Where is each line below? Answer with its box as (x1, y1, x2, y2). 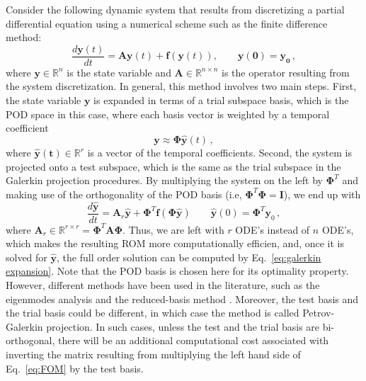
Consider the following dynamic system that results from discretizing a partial (6, 2, 345, 16)
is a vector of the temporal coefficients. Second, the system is (87, 145, 352, 160)
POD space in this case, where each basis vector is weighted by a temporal (6, 106, 330, 121)
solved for (6, 249, 47, 264)
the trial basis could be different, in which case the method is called (6, 305, 299, 320)
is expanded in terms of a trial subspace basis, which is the (93, 93, 349, 108)
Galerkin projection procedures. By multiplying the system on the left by (6, 173, 323, 188)
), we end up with (283, 186, 361, 201)
